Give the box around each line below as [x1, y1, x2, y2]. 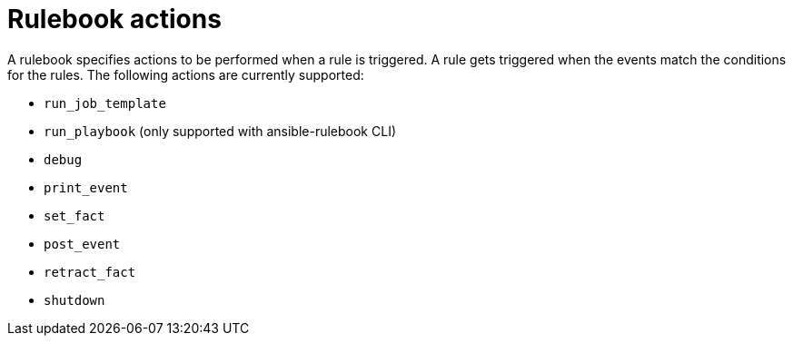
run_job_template [44, 95, 166, 111]
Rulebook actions [7, 4, 222, 34]
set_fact [44, 208, 105, 223]
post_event [44, 236, 121, 251]
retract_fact [44, 264, 136, 279]
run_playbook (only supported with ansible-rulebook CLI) [44, 122, 396, 139]
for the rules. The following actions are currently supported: [7, 66, 364, 83]
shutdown [44, 292, 105, 308]
